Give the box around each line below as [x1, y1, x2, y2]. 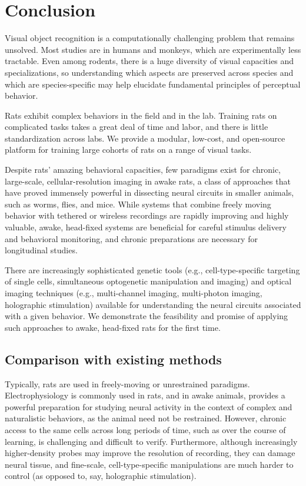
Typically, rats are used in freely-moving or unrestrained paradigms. [5, 377, 250, 390]
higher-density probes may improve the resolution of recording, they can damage [5, 447, 295, 459]
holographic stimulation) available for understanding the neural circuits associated [5, 298, 301, 310]
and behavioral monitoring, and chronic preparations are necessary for [5, 232, 258, 244]
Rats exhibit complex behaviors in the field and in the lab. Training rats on [5, 109, 277, 121]
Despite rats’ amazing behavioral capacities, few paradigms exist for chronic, [5, 163, 281, 176]
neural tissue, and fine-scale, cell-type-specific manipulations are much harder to [5, 458, 294, 470]
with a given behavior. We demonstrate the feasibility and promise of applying [5, 310, 288, 322]
